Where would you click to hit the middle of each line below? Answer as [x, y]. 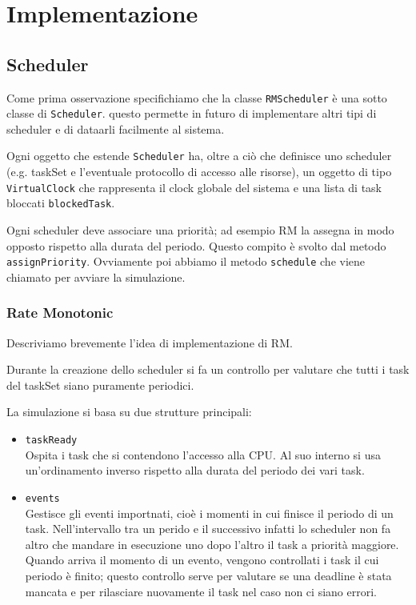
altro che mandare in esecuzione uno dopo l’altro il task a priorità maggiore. [212, 544]
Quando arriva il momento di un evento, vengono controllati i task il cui [202, 560]
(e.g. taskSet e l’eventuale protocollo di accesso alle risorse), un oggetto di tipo [199, 172]
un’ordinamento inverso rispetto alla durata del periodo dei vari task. [195, 470]
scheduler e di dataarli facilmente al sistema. [116, 128]
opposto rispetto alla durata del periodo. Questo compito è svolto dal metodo [196, 245]
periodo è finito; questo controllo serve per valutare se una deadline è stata [208, 575]
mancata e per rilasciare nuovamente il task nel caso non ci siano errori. [201, 591]
